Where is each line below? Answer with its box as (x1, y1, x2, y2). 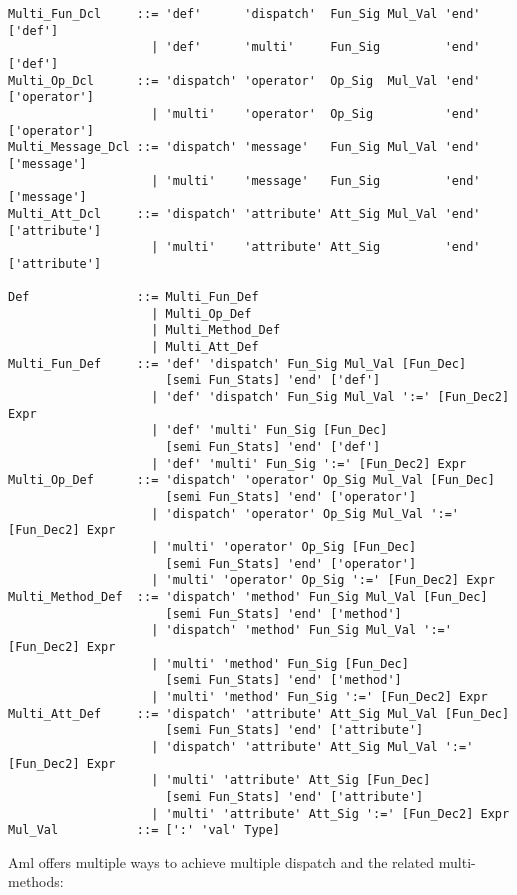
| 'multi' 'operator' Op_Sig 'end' (151, 106, 481, 121)
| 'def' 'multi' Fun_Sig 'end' (151, 40, 481, 55)
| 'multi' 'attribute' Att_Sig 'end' (151, 240, 481, 255)
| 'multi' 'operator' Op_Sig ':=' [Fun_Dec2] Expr (151, 573, 495, 588)
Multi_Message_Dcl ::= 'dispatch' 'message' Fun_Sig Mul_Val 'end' (8, 140, 481, 155)
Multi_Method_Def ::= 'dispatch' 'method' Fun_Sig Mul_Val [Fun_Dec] (8, 589, 488, 604)
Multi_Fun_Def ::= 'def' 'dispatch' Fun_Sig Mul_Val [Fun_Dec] (8, 356, 467, 371)
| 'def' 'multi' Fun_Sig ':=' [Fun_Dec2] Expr (151, 456, 467, 471)
